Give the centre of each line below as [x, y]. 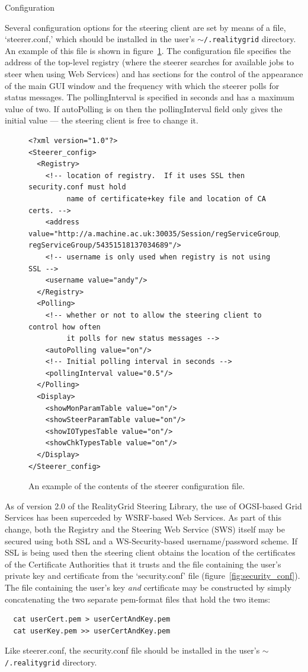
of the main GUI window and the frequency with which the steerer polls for [142, 85]
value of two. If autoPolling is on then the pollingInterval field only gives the [144, 108]
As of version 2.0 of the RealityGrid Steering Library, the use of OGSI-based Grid [153, 505]
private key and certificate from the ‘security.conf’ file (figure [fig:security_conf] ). [153, 576]
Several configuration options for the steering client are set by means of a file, [145, 27]
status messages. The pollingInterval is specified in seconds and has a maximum [150, 97]
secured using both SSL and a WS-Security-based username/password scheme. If [151, 541]
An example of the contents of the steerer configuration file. [137, 486]
